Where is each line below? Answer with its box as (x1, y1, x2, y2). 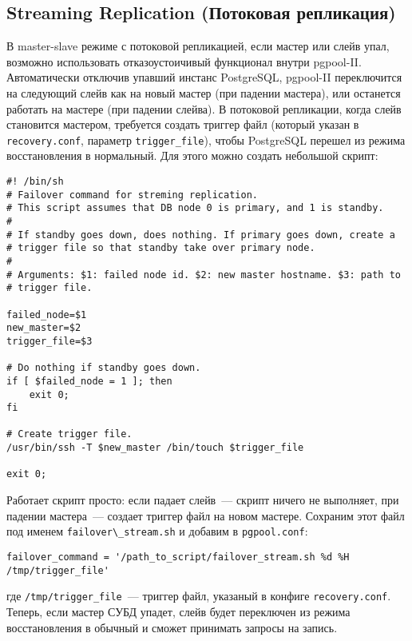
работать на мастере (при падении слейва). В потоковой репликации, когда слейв (6, 100, 402, 117)
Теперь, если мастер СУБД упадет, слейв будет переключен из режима (6, 603, 351, 619)
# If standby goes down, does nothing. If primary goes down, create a (6, 229, 395, 241)
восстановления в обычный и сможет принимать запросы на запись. (6, 619, 338, 635)
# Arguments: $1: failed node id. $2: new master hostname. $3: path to (6, 269, 401, 281)
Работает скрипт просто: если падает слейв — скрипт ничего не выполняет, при (6, 492, 399, 508)
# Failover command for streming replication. (6, 189, 258, 201)
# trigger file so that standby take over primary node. (6, 242, 315, 254)
